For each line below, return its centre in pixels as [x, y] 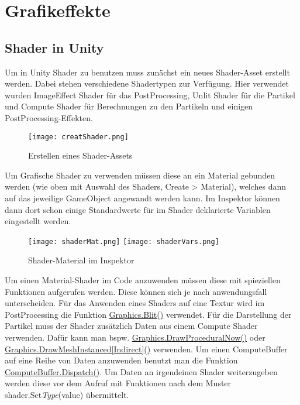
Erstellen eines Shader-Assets [80, 155]
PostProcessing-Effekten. [49, 117]
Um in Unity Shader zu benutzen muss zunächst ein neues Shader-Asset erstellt [147, 72]
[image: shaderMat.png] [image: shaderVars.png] [124, 241]
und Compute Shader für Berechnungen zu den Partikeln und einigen [129, 106]
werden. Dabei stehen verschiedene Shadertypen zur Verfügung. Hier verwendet [147, 83]
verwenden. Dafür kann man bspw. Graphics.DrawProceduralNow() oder [135, 337]
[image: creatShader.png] [78, 137]
